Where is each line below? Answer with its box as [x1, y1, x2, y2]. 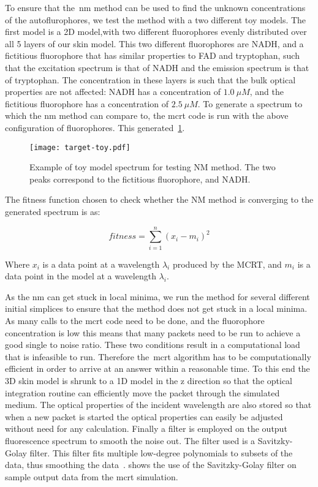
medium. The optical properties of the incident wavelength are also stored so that [5, 398, 312, 411]
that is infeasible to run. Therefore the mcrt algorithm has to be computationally [5, 350, 311, 363]
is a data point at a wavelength [42, 257, 160, 270]
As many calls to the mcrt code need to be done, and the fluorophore [5, 314, 265, 327]
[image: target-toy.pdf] [29, 143, 131, 152]
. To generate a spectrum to [197, 97, 303, 110]
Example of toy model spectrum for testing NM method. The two [29, 160, 276, 173]
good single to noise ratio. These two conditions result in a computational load [5, 338, 300, 351]
